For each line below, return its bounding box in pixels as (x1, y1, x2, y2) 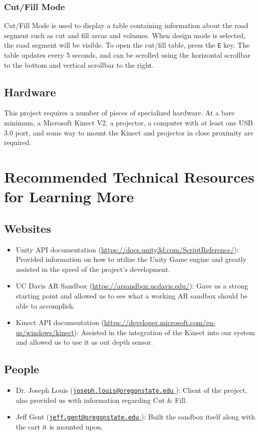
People (4, 361, 40, 377)
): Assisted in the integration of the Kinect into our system (74, 327, 255, 337)
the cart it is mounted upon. (16, 421, 103, 432)
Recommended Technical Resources (4, 167, 254, 187)
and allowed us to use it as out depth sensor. (16, 337, 153, 347)
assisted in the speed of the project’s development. (16, 263, 170, 274)
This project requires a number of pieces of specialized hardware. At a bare (4, 107, 235, 118)
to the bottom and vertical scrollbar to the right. (4, 59, 154, 70)
